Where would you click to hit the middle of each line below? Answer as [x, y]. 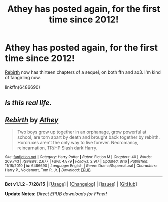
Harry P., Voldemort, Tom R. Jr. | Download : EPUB [48, 170]
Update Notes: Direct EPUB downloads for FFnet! [56, 194]
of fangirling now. [23, 77]
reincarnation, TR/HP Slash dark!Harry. [57, 148]
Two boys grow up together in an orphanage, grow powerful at [82, 132]
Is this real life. [29, 103]
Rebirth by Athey [32, 120]
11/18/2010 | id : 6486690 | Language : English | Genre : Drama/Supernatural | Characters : [81, 166]
